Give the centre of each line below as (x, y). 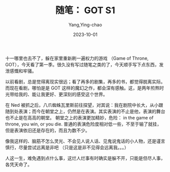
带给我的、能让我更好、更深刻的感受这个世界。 (58, 94)
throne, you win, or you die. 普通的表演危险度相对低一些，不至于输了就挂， (83, 124)
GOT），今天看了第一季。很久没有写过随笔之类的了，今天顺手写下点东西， (82, 64)
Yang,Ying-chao (85, 25)
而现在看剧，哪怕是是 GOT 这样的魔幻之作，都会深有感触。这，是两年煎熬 (82, 88)
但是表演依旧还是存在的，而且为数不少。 (47, 130)
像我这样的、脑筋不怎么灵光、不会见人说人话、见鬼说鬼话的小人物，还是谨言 (85, 141)
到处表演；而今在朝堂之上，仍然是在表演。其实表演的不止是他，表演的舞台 (87, 111)
